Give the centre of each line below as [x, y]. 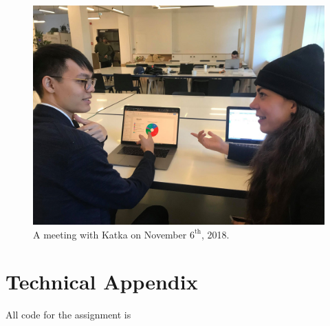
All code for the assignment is [68, 315]
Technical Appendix [102, 282]
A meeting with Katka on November [110, 234]
